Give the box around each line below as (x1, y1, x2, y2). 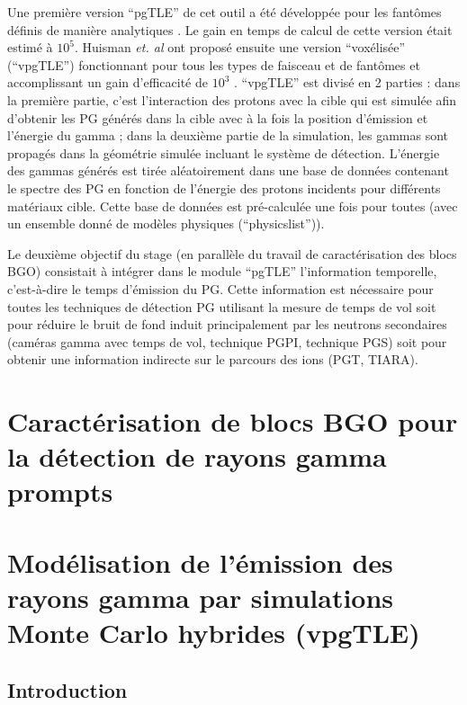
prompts (7, 473, 113, 510)
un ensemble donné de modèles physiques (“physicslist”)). (7, 214, 325, 233)
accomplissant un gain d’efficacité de (7, 73, 208, 92)
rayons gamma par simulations (7, 579, 394, 615)
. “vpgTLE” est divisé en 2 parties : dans (234, 73, 461, 92)
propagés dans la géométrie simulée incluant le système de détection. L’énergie (7, 143, 440, 162)
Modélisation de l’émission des (7, 543, 393, 580)
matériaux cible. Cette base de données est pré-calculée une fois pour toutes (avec (7, 196, 458, 215)
